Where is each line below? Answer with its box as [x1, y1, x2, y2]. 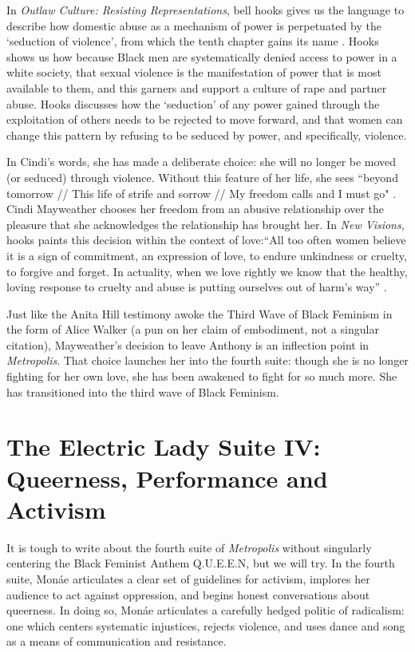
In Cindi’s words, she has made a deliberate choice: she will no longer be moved [6, 153, 397, 170]
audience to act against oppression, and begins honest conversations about [6, 586, 370, 603]
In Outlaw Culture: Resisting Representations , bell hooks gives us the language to [6, 2, 405, 18]
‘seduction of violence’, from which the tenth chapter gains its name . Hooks [6, 33, 379, 49]
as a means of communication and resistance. [6, 633, 227, 650]
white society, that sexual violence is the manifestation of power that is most [6, 64, 381, 81]
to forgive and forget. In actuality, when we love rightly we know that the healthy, [6, 263, 408, 279]
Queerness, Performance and [6, 461, 328, 494]
